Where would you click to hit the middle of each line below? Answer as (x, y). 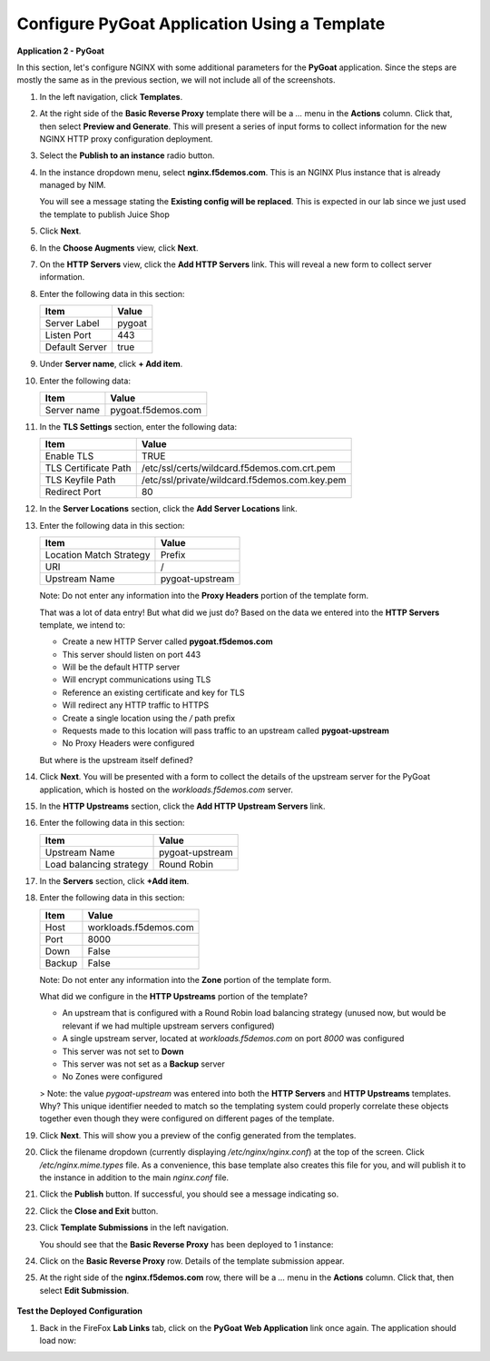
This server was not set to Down (123, 1051)
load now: (58, 1340)
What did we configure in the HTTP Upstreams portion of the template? (174, 996)
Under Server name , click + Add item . (111, 364)
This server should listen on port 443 (132, 654)
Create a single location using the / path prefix (149, 718)
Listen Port (68, 335)
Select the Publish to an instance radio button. (127, 155)
